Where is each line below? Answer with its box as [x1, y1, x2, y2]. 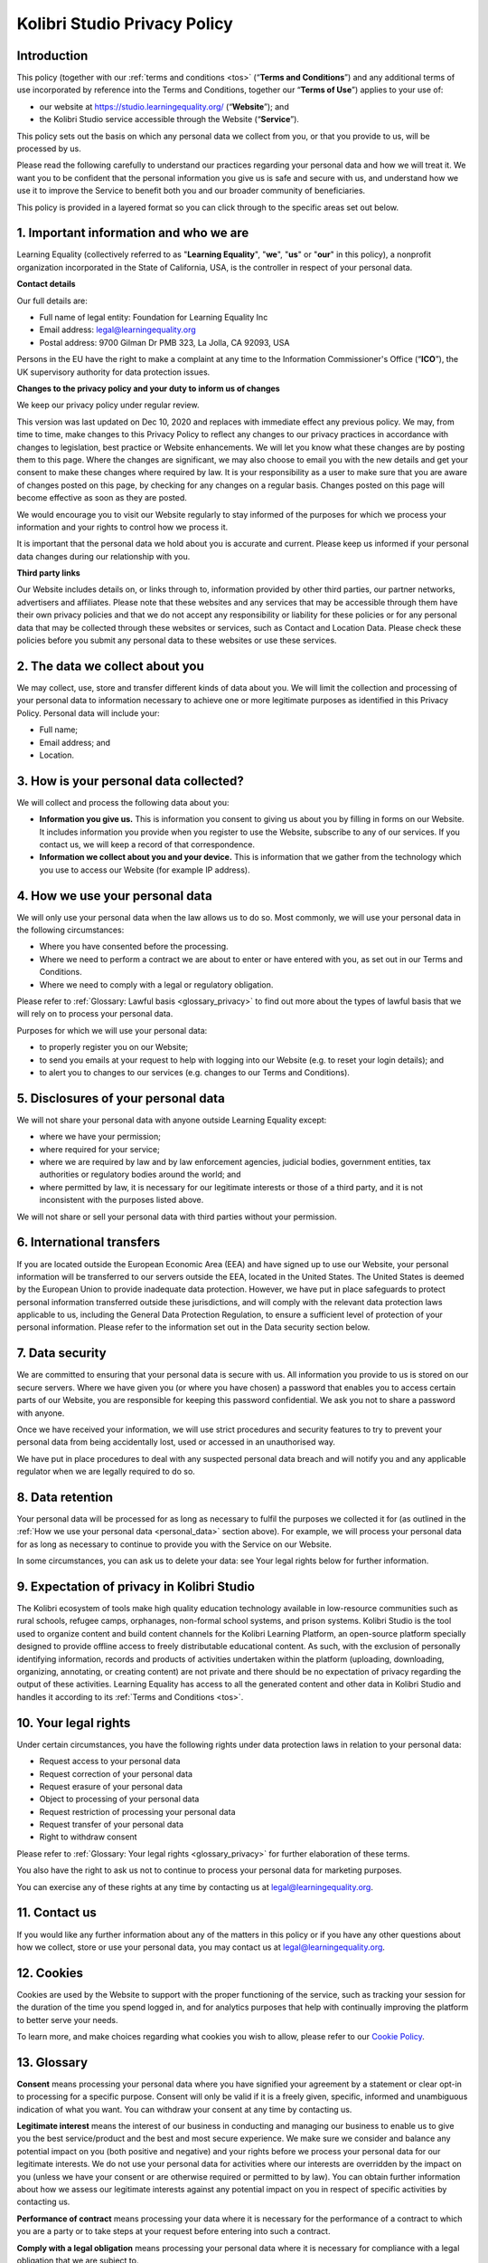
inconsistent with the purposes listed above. [39, 1195, 204, 1206]
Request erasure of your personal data [39, 1781, 183, 1791]
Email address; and [39, 737, 111, 748]
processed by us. [16, 143, 81, 154]
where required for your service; [39, 1143, 160, 1154]
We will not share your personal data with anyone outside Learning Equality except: [16, 1114, 327, 1125]
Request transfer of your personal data [39, 1819, 184, 1830]
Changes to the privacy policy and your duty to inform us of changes [16, 383, 280, 394]
